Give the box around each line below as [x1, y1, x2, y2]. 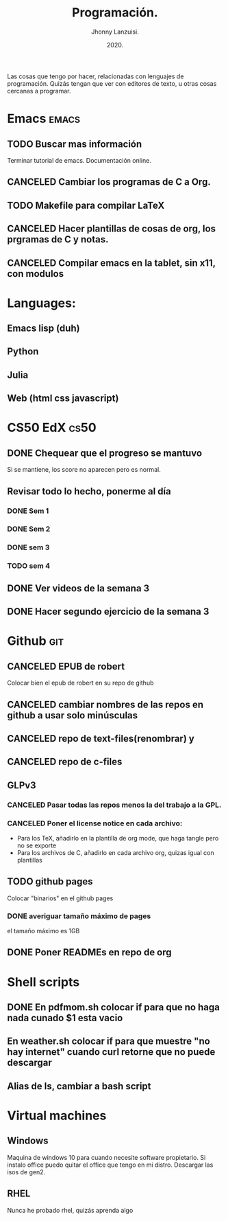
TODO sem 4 [7, 561, 51, 571]
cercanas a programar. [7, 87, 71, 95]
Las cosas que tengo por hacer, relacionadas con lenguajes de [7, 72, 184, 80]
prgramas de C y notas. [7, 233, 109, 245]
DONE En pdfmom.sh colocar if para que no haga [7, 1001, 220, 1013]
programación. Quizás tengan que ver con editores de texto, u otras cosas [7, 79, 217, 87]
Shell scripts [7, 974, 80, 990]
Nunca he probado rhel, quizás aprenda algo [7, 1206, 134, 1214]
